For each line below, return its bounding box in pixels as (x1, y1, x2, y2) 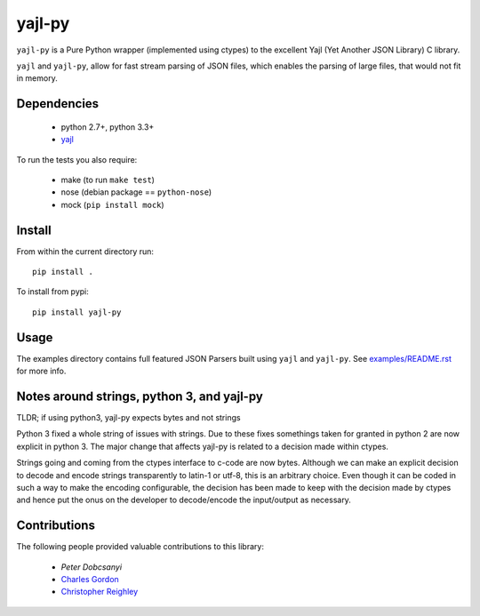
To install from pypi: (16, 286, 89, 297)
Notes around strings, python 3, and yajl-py (16, 388, 264, 404)
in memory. (16, 73, 58, 84)
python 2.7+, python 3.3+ (60, 121, 155, 132)
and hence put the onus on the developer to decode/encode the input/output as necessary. (16, 494, 351, 506)
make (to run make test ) (60, 174, 156, 185)
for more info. (16, 365, 67, 377)
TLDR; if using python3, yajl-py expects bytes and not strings (16, 412, 241, 422)
